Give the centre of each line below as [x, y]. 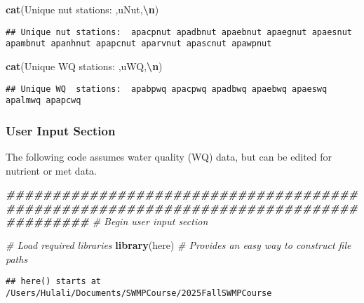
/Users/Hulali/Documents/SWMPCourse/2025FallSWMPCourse [139, 293]
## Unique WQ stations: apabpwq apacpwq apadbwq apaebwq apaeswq [167, 89]
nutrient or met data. [51, 170]
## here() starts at [54, 282]
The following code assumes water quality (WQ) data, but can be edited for [169, 157]
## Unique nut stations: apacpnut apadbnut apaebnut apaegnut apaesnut [179, 32]
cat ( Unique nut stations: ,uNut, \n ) [82, 9]
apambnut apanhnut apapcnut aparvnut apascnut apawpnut [139, 44]
